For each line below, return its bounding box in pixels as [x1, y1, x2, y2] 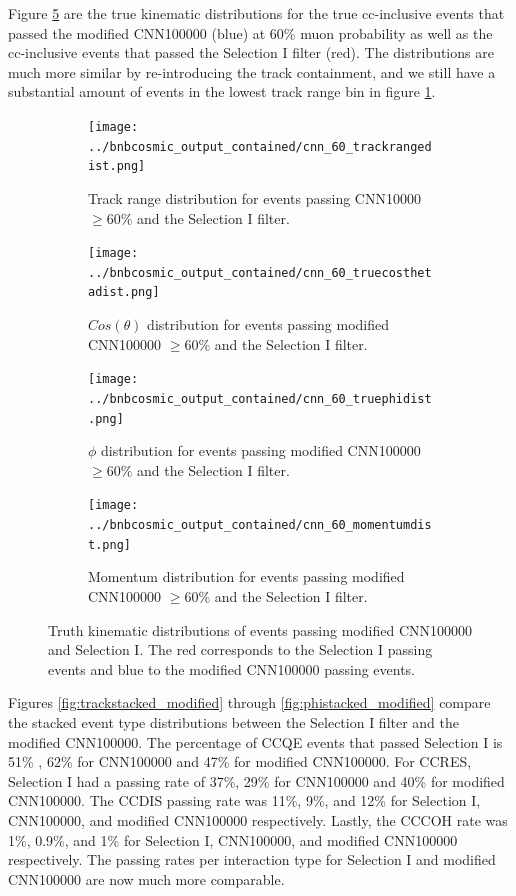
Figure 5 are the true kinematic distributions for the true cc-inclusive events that [8, 3, 505, 23]
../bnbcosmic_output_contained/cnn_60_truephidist [88, 391, 432, 406]
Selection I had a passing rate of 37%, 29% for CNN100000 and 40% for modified [8, 770, 505, 791]
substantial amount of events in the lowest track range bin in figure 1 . [8, 81, 436, 102]
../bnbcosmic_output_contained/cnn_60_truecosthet [88, 265, 432, 280]
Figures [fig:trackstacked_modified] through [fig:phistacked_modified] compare [8, 692, 491, 713]
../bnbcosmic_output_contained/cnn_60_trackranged [88, 139, 432, 154]
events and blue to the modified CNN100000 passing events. [48, 658, 416, 679]
